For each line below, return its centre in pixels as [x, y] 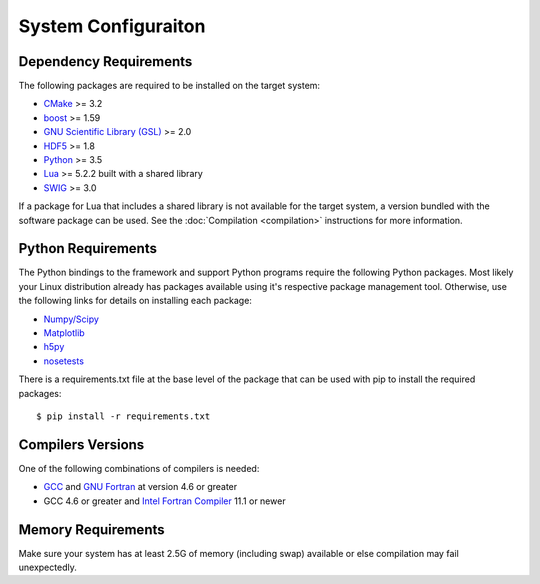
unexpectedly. [47, 567]
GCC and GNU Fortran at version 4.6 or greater [140, 487]
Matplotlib [64, 333]
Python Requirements [87, 248]
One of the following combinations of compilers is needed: [139, 468]
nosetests [64, 361]
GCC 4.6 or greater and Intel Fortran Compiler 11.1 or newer [164, 501]
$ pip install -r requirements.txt [123, 416]
